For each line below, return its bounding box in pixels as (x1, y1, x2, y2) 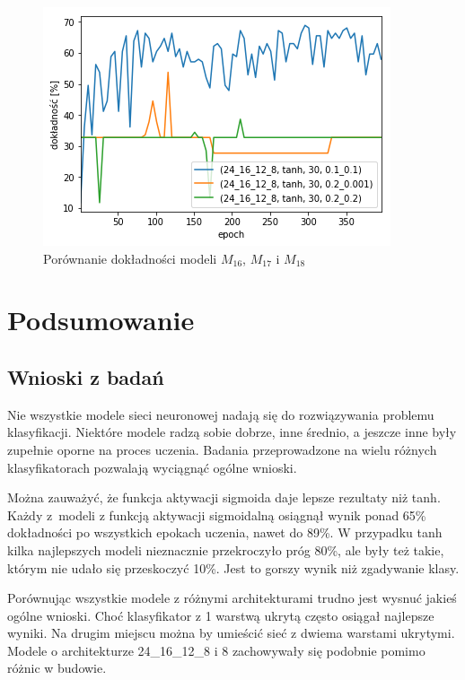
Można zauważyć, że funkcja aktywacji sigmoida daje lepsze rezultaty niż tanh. (7, 488, 441, 507)
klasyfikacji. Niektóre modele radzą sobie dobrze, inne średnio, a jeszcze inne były (7, 423, 457, 441)
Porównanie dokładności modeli (43, 248, 217, 267)
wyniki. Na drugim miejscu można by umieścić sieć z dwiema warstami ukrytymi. (7, 623, 455, 642)
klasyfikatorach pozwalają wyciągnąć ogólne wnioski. (7, 458, 297, 476)
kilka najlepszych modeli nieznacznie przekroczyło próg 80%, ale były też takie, (7, 540, 444, 559)
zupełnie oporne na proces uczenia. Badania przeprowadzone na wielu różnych (7, 440, 437, 458)
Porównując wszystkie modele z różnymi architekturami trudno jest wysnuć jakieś (7, 588, 457, 607)
